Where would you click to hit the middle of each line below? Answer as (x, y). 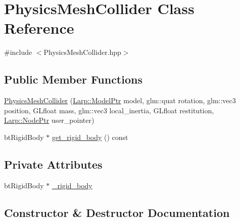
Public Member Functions (73, 79)
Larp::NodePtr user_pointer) (49, 120)
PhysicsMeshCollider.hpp (82, 52)
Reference (39, 28)
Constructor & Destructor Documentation (117, 212)
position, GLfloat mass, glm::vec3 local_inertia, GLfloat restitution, (109, 110)
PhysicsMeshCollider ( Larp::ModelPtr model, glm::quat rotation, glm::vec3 (120, 100)
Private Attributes (53, 164)
